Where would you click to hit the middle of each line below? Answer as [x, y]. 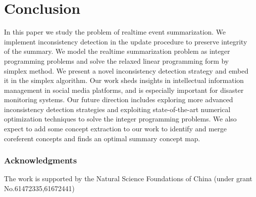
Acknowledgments [41, 160]
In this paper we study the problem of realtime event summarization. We [115, 32]
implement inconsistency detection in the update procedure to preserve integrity [126, 41]
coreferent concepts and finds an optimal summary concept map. [102, 138]
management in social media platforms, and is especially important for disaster [124, 90]
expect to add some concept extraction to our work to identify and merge [115, 129]
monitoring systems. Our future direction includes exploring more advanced [119, 99]
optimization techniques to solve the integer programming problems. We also [120, 119]
